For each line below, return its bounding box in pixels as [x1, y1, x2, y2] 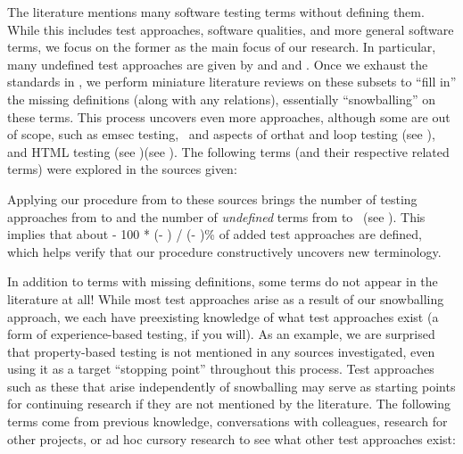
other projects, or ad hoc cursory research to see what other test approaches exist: [7, 429, 456, 448]
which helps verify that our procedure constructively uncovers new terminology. [7, 242, 442, 260]
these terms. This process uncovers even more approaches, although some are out [7, 107, 451, 126]
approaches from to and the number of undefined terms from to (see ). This [7, 207, 426, 226]
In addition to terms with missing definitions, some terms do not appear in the [7, 272, 438, 291]
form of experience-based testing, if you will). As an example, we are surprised [7, 325, 435, 343]
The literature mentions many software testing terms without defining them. [7, 3, 425, 21]
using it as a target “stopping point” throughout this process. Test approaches [7, 359, 434, 378]
